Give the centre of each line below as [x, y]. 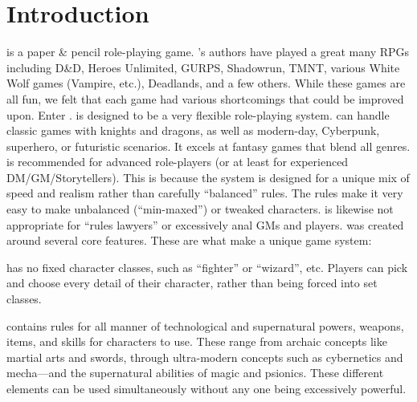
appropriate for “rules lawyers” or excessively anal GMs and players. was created [205, 224]
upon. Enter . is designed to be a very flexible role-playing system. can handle [198, 114]
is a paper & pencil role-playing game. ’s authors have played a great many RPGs [208, 52]
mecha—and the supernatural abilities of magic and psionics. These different [195, 373]
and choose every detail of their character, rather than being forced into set [192, 283]
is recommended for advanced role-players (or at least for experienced [178, 162]
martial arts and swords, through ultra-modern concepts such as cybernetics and [205, 357]
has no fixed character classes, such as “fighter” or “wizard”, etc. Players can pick [207, 267]
